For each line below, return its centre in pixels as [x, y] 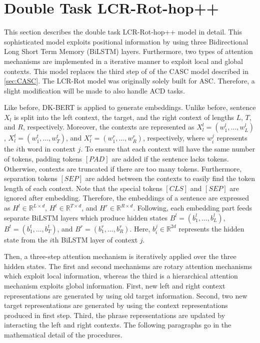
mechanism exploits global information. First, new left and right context [115, 285]
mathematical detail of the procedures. [63, 334]
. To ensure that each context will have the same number [168, 149]
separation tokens [31, 178]
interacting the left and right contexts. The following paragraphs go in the [118, 325]
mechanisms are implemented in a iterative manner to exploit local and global [123, 61]
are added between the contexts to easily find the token [170, 178]
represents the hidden [211, 228]
